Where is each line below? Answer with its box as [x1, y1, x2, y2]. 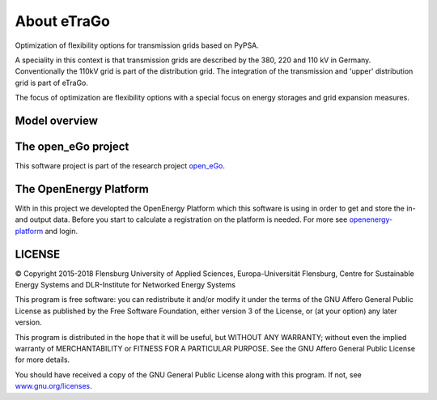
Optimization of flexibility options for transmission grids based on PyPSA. [15, 40, 259, 50]
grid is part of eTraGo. [15, 78, 89, 87]
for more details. [15, 355, 70, 364]
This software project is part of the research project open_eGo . [15, 161, 226, 171]
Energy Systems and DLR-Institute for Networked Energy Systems [15, 280, 236, 290]
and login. [45, 226, 78, 236]
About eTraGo [15, 12, 111, 30]
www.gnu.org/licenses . [15, 381, 92, 391]
